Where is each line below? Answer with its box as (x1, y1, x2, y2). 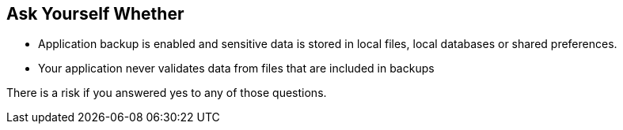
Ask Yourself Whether (6, 4, 184, 24)
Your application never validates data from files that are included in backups (38, 61, 435, 76)
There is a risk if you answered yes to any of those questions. (6, 86, 327, 100)
